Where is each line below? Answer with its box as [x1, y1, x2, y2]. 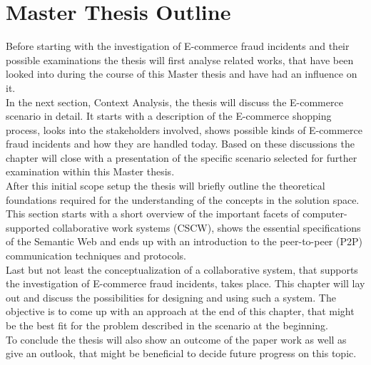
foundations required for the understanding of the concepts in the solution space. [6, 192, 360, 207]
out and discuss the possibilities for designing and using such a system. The [6, 289, 336, 304]
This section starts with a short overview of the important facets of [6, 206, 300, 221]
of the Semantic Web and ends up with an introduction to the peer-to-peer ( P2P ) [6, 234, 362, 249]
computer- [303, 206, 347, 221]
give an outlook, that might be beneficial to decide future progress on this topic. [6, 346, 357, 361]
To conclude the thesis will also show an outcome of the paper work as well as [6, 331, 347, 346]
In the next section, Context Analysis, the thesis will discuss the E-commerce [6, 94, 343, 109]
